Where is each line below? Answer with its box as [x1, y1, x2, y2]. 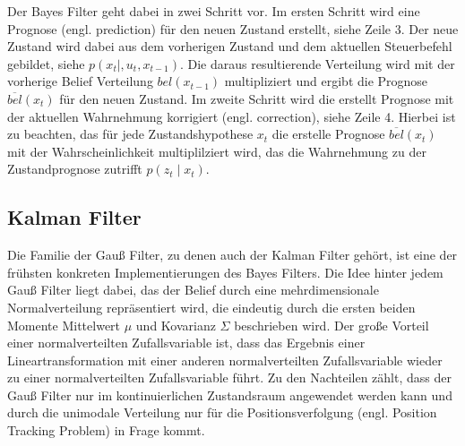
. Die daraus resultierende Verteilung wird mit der [179, 54, 455, 73]
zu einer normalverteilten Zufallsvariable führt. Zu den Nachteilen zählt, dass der [7, 368, 452, 387]
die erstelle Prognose [271, 124, 385, 143]
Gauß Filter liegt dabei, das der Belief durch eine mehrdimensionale [7, 280, 379, 299]
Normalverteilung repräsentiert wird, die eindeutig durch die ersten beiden [7, 297, 416, 316]
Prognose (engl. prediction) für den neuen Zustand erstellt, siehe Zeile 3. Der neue [7, 19, 459, 38]
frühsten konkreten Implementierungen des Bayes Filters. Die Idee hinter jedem [7, 262, 443, 281]
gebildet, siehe [7, 54, 85, 73]
